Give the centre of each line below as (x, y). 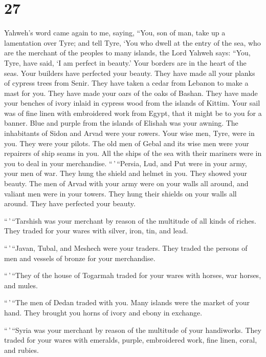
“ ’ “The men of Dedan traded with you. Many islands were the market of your (127, 302)
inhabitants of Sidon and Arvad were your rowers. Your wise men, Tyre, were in (129, 133)
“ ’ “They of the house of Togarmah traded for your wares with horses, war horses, (133, 275)
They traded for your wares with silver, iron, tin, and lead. (96, 231)
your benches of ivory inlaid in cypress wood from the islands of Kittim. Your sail (132, 103)
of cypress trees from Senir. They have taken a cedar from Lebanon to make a (126, 83)
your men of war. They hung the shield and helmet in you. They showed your (126, 173)
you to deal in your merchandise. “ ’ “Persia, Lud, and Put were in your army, (126, 163)
